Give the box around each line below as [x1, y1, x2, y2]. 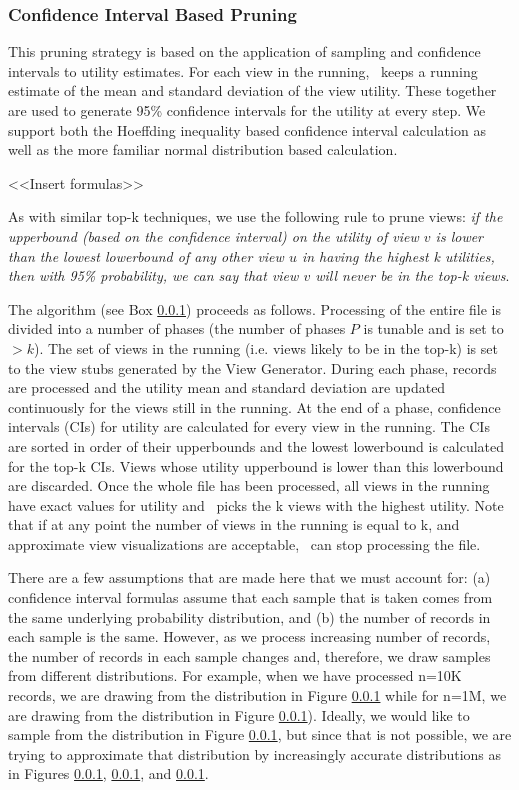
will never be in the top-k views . [315, 265, 510, 286]
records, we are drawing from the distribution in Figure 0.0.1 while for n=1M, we [8, 685, 507, 706]
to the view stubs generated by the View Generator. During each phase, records [8, 357, 497, 378]
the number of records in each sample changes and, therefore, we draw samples [8, 645, 491, 666]
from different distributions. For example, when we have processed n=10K [8, 665, 462, 686]
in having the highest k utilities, [301, 245, 495, 266]
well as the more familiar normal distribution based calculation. [8, 139, 398, 160]
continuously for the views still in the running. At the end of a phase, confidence [8, 396, 501, 417]
